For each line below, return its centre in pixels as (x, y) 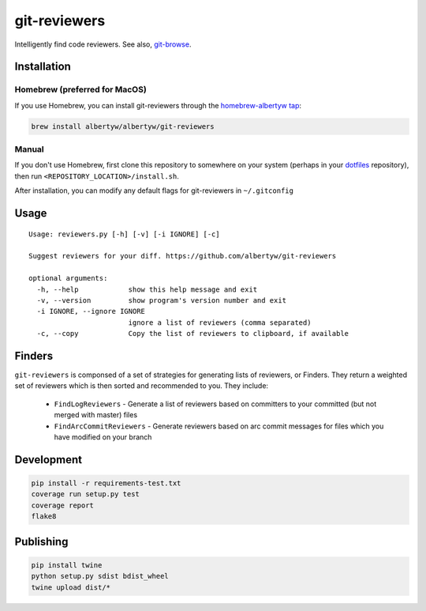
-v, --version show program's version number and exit (162, 300)
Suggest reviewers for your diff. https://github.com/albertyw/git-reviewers (183, 256)
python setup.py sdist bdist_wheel (100, 576)
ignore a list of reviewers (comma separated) (220, 322)
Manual (30, 149)
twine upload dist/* (71, 587)
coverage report (63, 505)
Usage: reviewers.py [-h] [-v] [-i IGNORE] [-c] (124, 234)
